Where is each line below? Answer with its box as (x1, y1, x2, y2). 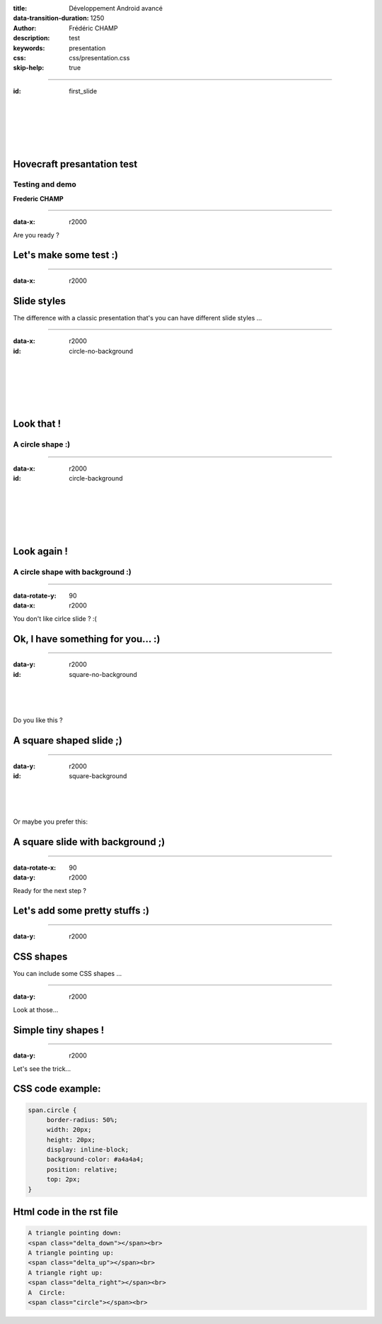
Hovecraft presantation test (13, 158, 138, 170)
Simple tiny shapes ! (13, 1024, 105, 1036)
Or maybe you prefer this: (13, 817, 88, 826)
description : (13, 34, 50, 43)
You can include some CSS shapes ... (13, 969, 122, 977)
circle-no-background (69, 347, 134, 355)
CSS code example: (13, 1083, 102, 1095)
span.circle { (28, 1106, 77, 1114)
